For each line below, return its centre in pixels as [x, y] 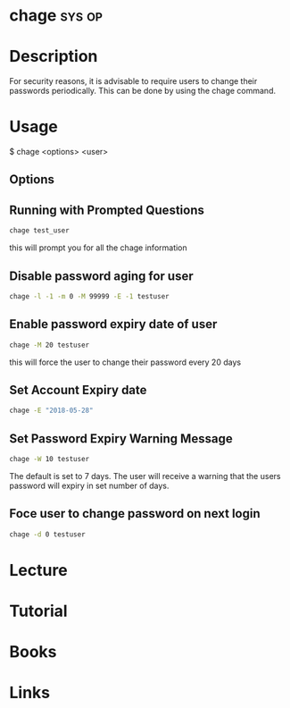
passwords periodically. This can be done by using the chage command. [143, 91]
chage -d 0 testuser [48, 534]
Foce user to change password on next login [135, 514]
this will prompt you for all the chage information [98, 248]
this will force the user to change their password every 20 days [125, 362]
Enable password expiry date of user [113, 324]
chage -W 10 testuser [50, 459]
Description [54, 57]
